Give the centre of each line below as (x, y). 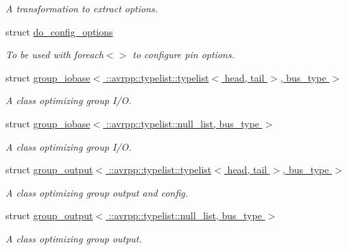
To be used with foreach (55, 54)
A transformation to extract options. (82, 8)
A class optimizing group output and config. (97, 192)
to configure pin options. (183, 54)
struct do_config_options (59, 31)
